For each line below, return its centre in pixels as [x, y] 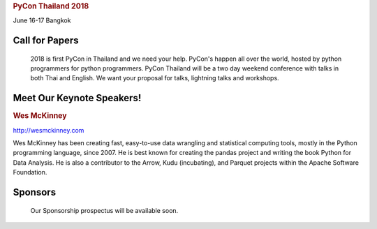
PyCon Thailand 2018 [51, 6]
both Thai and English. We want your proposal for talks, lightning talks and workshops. [155, 78]
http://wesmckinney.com [49, 130]
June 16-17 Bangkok [42, 20]
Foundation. [30, 172]
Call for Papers [46, 41]
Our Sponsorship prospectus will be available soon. [104, 210]
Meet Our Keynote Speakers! [77, 98]
